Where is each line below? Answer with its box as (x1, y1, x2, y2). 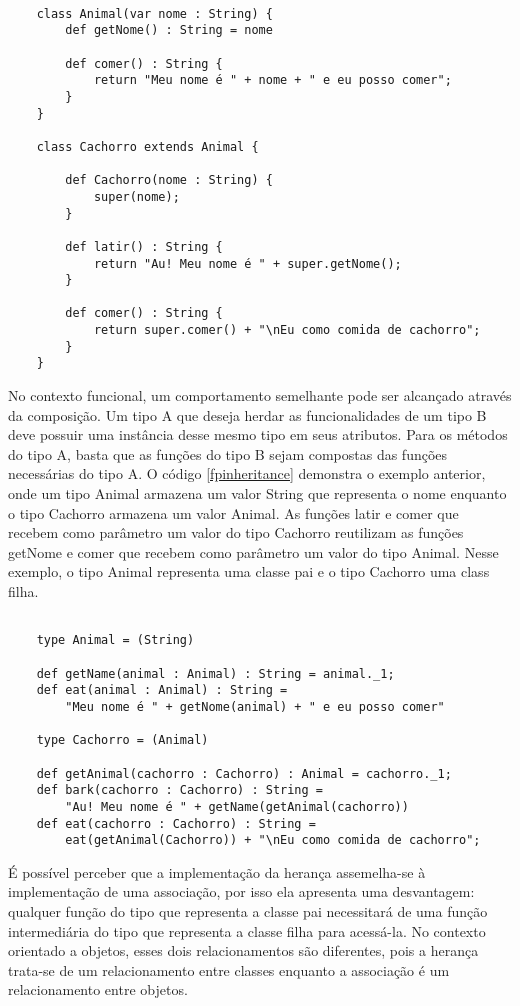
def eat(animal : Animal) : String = (36, 683, 288, 698)
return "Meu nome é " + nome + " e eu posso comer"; (93, 73, 452, 88)
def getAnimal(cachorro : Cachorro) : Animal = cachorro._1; (36, 766, 452, 781)
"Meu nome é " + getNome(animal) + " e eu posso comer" (65, 699, 445, 714)
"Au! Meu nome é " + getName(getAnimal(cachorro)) (65, 799, 409, 814)
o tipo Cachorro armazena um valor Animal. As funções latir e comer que (8, 502, 459, 523)
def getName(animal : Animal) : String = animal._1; (36, 666, 395, 681)
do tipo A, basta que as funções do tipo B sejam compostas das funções (8, 443, 448, 464)
